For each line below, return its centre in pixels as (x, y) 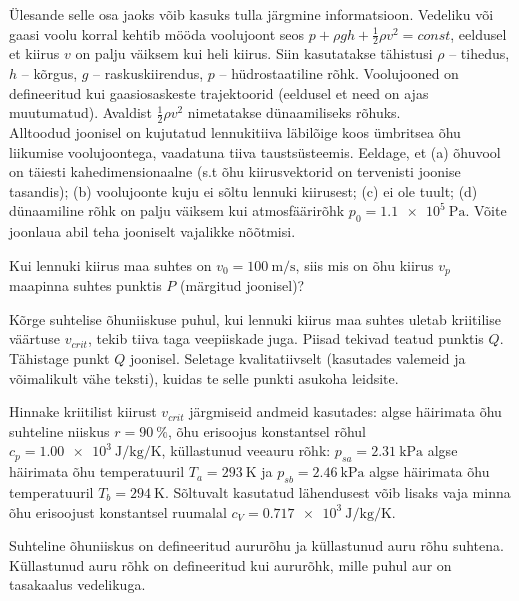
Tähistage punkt (59, 358)
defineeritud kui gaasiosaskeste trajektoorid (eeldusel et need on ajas (219, 92)
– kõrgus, (49, 73)
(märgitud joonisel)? (242, 285)
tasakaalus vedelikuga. (77, 584)
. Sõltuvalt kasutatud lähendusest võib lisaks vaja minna (337, 492)
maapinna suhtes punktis (85, 285)
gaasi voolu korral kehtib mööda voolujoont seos (157, 33)
